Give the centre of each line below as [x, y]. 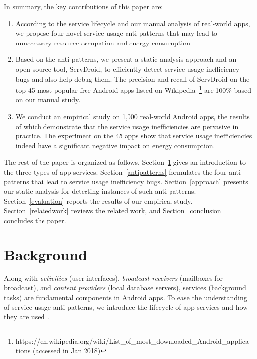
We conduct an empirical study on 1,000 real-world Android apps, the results [132, 116]
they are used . [27, 317]
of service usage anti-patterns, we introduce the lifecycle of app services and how [126, 307]
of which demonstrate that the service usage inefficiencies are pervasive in [127, 126]
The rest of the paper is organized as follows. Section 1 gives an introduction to [125, 162]
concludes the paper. [35, 220]
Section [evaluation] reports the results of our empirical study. [98, 201]
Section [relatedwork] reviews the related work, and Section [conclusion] [114, 210]
